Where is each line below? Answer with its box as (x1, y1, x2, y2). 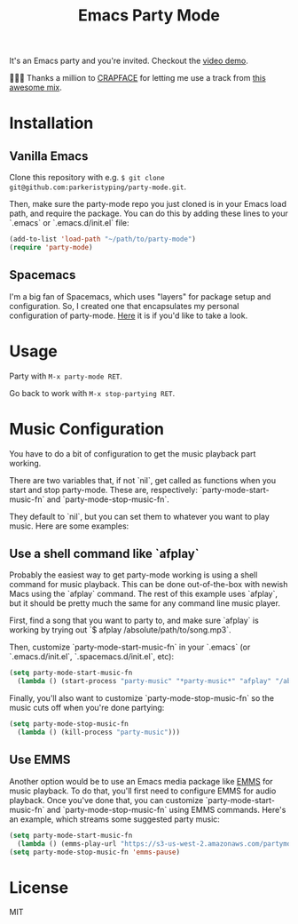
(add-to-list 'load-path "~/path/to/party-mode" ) (9, 235, 197, 244)
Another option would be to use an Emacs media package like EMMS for (9, 776, 273, 786)
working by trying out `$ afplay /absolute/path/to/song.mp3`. (9, 625, 231, 635)
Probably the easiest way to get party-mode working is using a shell (9, 570, 258, 580)
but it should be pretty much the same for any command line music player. (9, 598, 281, 609)
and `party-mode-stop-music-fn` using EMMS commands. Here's (46, 804, 286, 815)
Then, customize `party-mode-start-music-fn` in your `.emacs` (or (9, 641, 251, 653)
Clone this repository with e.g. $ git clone (9, 172, 166, 183)
